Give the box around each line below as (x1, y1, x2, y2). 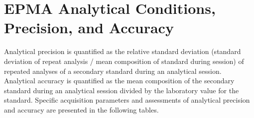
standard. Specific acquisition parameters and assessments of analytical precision (4, 95, 250, 105)
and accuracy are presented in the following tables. (4, 104, 159, 115)
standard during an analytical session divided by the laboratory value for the (4, 85, 239, 95)
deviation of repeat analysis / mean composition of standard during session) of (4, 56, 244, 66)
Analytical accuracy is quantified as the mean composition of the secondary (4, 75, 235, 86)
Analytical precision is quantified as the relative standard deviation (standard (4, 46, 241, 57)
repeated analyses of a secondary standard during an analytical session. (4, 65, 222, 76)
